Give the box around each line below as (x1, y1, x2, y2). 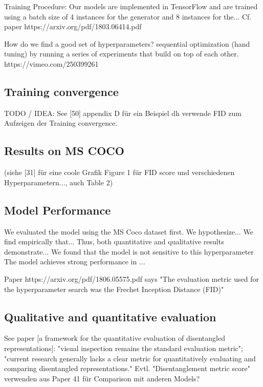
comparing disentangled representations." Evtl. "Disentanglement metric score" (4, 363, 250, 374)
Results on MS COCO (4, 143, 124, 159)
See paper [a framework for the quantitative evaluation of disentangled (4, 333, 225, 343)
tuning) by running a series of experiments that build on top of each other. (4, 48, 239, 59)
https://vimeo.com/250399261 (4, 58, 99, 69)
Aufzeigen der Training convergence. (4, 118, 118, 128)
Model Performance (4, 202, 111, 218)
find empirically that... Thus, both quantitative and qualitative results (4, 236, 224, 247)
